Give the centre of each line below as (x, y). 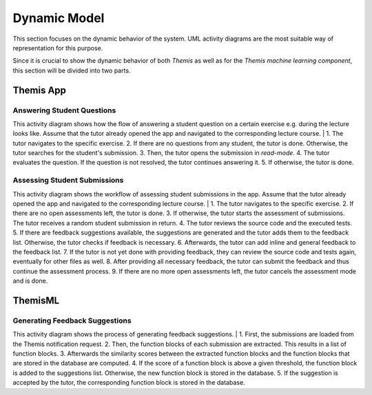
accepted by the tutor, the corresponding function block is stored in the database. (129, 383)
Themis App (40, 90)
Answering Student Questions (64, 110)
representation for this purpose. (58, 48)
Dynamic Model (59, 18)
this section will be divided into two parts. (72, 70)
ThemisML (36, 300)
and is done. (30, 281)
